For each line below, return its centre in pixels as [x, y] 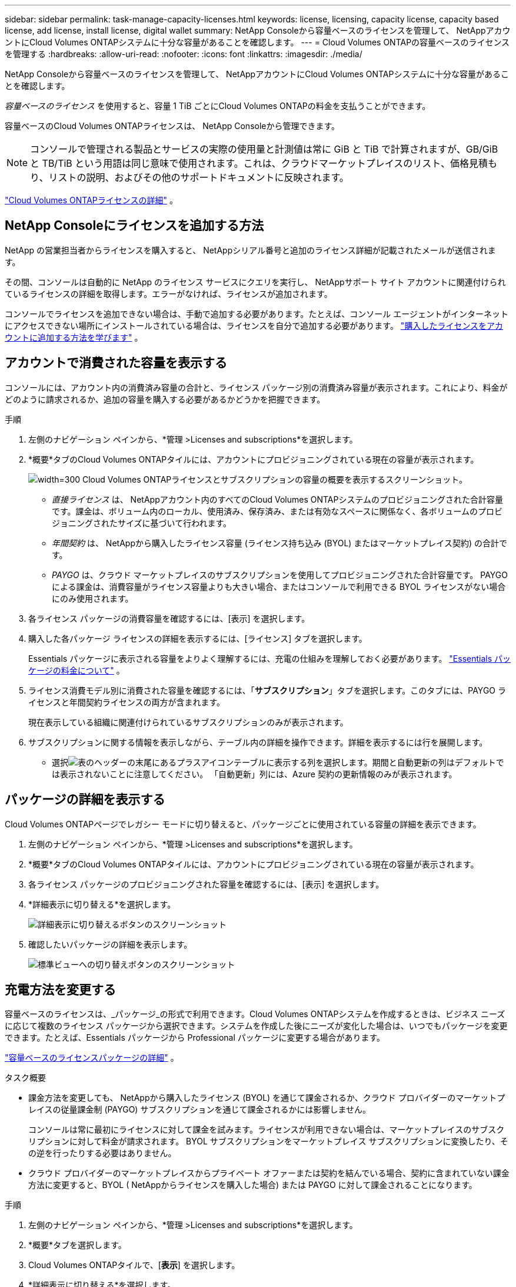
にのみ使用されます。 [93, 598]
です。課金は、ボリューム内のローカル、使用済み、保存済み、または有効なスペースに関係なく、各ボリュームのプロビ [277, 511]
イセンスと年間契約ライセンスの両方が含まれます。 [127, 702]
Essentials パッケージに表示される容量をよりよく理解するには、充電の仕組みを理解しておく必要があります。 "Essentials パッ [270, 658]
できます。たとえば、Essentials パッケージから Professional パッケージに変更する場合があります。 [195, 1038]
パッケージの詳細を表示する [85, 800]
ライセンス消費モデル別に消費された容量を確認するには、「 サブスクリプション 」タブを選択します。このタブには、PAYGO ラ [267, 690]
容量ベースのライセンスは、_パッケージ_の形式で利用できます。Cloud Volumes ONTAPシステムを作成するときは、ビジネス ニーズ [255, 1014]
